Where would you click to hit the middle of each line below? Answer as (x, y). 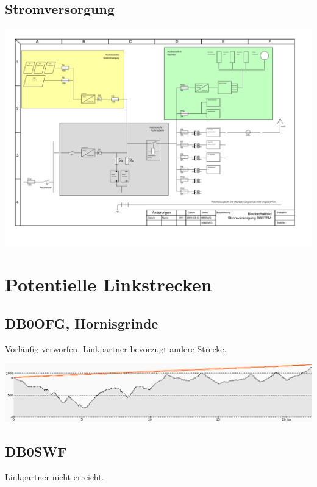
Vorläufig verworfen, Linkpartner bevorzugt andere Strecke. (116, 348)
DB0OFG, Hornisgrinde (82, 323)
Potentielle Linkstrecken (109, 284)
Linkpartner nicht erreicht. (55, 477)
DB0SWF (36, 451)
